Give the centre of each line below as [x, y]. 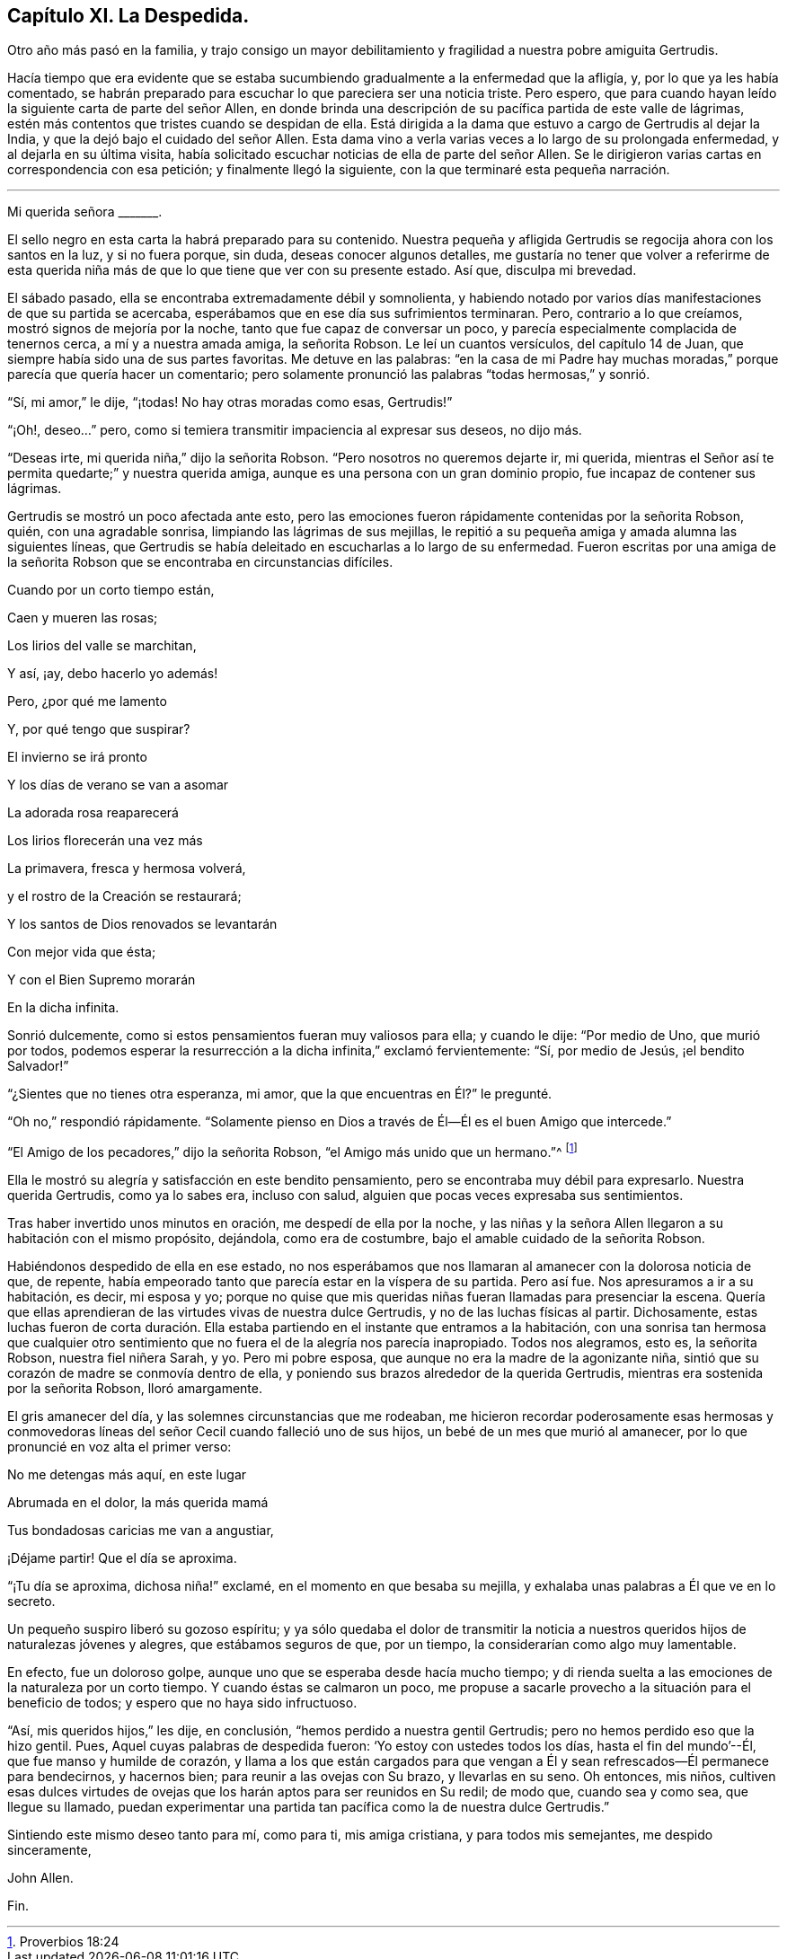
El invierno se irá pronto [77, 757]
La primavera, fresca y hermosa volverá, [127, 869]
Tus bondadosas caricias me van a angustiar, [141, 1531]
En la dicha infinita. [63, 1008]
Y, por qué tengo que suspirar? [99, 729]
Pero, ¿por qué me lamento [87, 702]
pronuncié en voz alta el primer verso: [119, 1447]
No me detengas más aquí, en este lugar [127, 1475]
